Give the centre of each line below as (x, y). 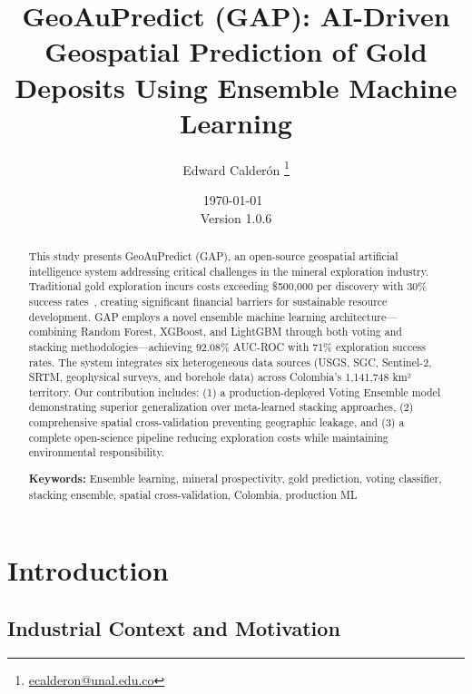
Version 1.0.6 (236, 217)
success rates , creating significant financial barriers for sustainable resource (208, 301)
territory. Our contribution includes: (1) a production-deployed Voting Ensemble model (235, 391)
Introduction (88, 570)
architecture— (364, 316)
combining (53, 332)
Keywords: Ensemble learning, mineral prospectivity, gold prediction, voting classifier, (235, 479)
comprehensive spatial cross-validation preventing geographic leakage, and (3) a (216, 422)
